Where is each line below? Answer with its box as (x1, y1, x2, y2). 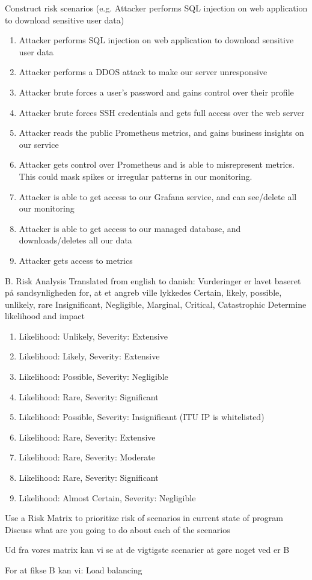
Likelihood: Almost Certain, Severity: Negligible (19, 491, 196, 504)
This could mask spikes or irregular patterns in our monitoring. (19, 169, 252, 182)
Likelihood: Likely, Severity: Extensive (19, 350, 160, 362)
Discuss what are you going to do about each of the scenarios (5, 523, 230, 536)
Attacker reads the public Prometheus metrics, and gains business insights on (19, 126, 304, 139)
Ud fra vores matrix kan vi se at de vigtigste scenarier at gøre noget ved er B (5, 543, 290, 556)
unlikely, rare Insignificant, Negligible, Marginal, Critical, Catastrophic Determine (5, 298, 307, 310)
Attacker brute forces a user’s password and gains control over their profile (19, 85, 294, 98)
